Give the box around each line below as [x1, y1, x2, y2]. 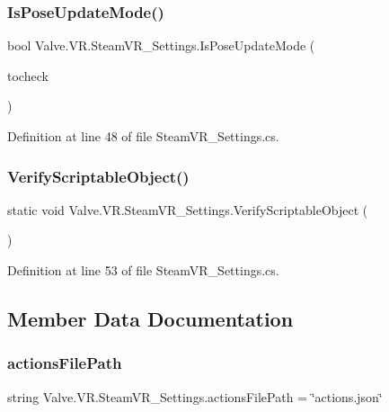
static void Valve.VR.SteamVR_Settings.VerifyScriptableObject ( [7, 200, 368, 219]
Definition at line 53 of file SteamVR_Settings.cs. [7, 261, 279, 279]
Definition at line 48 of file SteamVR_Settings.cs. [7, 127, 279, 145]
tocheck [7, 66, 49, 85]
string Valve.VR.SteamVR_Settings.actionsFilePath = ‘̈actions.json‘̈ [7, 387, 383, 406]
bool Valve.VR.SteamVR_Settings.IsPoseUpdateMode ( [7, 36, 315, 55]
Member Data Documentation [7, 304, 294, 332]
